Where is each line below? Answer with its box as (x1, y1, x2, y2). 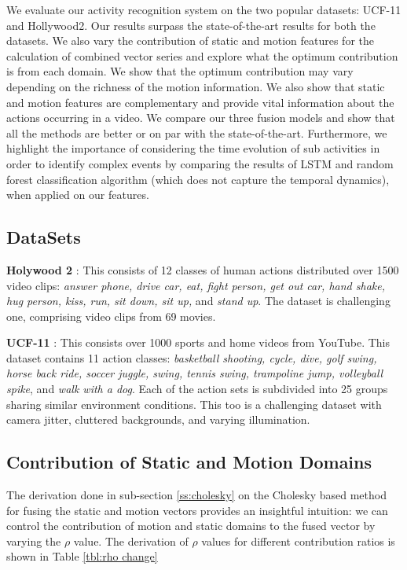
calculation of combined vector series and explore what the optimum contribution (6, 47, 398, 64)
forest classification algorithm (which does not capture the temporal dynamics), (6, 171, 390, 187)
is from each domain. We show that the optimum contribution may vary (6, 63, 354, 79)
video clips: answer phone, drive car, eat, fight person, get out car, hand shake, (6, 277, 385, 293)
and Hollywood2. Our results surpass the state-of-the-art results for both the (6, 17, 376, 33)
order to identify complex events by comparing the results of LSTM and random (6, 155, 394, 171)
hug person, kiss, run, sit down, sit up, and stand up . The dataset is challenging (6, 292, 390, 309)
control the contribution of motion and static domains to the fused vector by (6, 517, 376, 534)
